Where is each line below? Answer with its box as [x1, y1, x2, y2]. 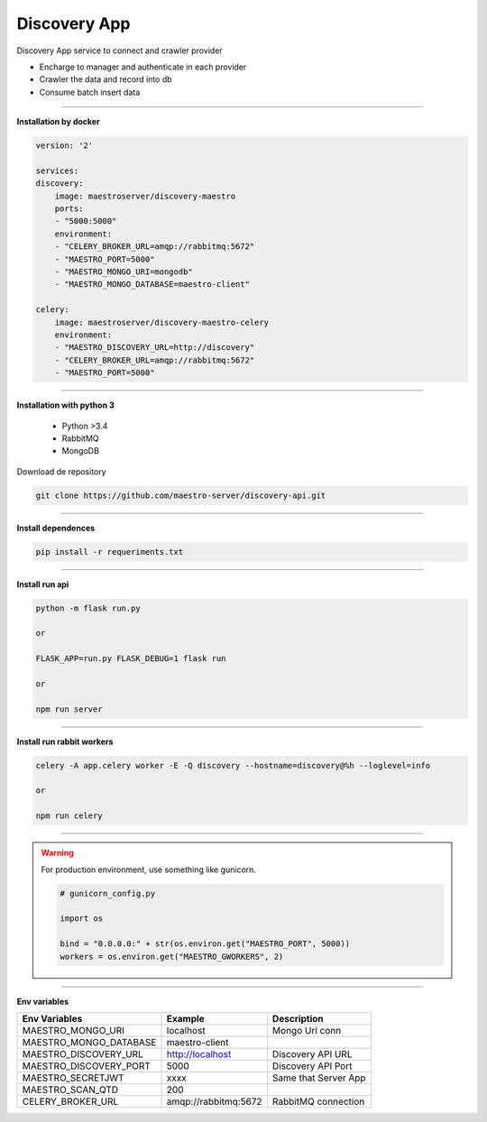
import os [60, 914, 104, 924]
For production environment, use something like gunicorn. [41, 864, 257, 875]
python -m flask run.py [35, 602, 142, 613]
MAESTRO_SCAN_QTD [22, 1083, 119, 1096]
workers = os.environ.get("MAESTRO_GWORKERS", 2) [60, 952, 284, 961]
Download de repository [16, 465, 107, 477]
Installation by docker [16, 116, 100, 127]
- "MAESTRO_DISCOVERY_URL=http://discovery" [54, 343, 255, 353]
